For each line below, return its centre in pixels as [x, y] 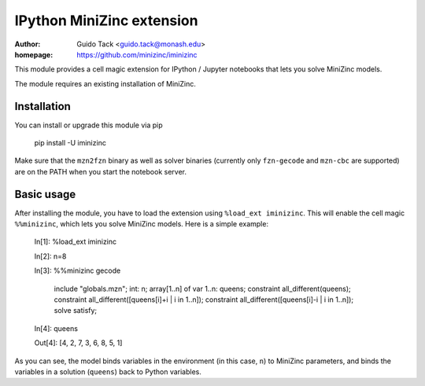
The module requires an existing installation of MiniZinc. [105, 83]
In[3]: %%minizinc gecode [78, 270]
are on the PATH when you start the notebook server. [100, 171]
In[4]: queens [56, 328]
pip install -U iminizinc [70, 143]
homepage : [34, 54]
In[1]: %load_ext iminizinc [76, 242]
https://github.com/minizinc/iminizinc [137, 54]
